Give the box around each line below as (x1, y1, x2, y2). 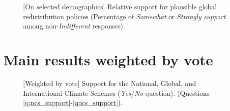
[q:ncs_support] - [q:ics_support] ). (23, 97, 123, 108)
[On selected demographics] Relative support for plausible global (23, 1, 217, 11)
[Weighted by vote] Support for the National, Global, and (23, 78, 196, 88)
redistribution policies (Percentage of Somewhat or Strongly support (23, 11, 226, 21)
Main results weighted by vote (3, 49, 213, 69)
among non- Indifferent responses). (23, 21, 125, 31)
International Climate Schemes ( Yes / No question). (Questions (23, 87, 210, 98)
